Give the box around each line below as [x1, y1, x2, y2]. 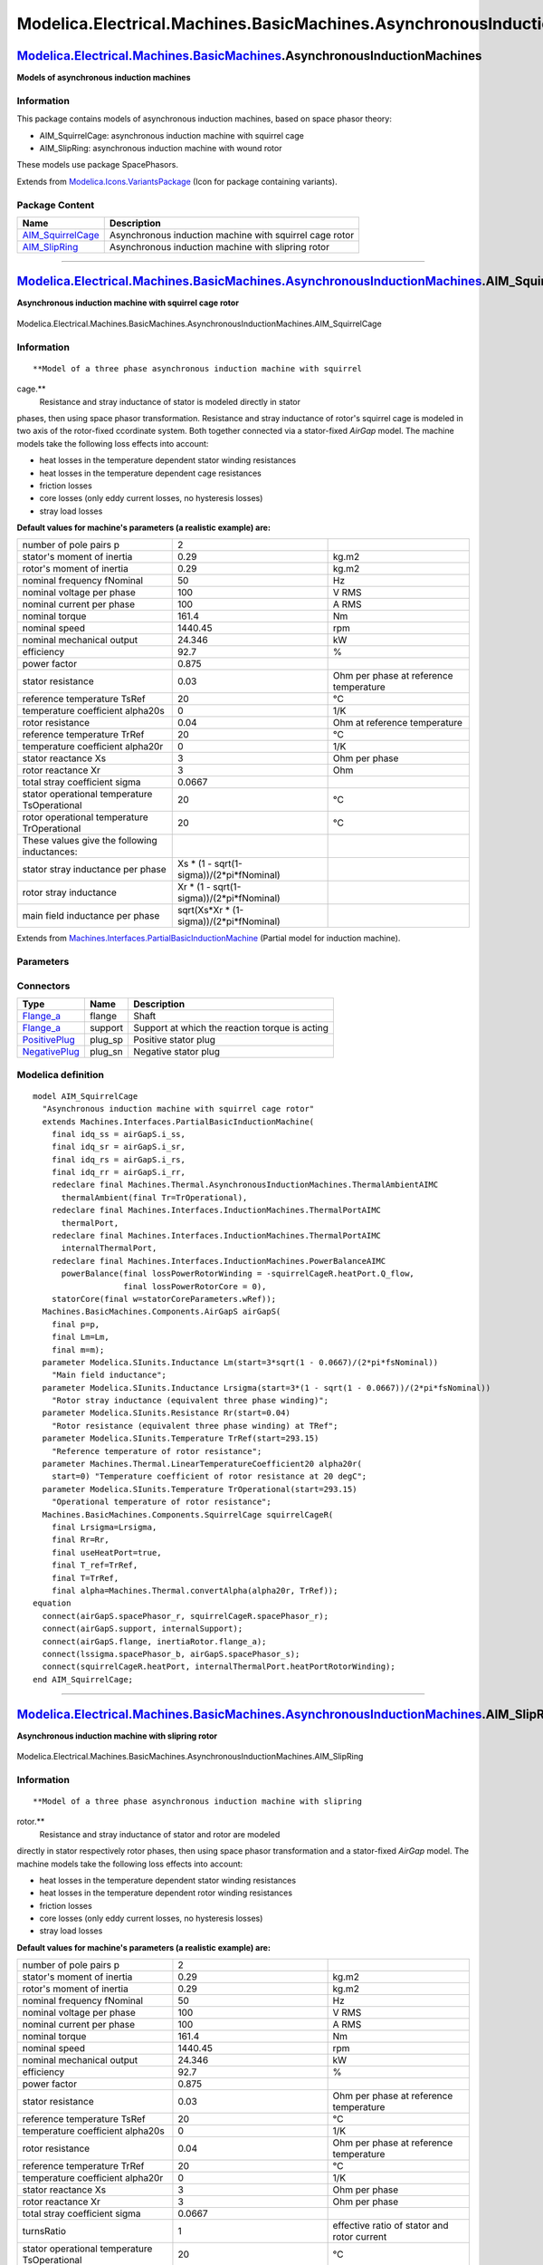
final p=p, [51, 1319, 100, 1329]
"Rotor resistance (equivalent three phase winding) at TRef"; [51, 1421, 338, 1431]
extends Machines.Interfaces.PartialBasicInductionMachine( [42, 1116, 315, 1127]
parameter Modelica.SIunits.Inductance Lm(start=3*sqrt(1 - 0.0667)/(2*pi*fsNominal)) [42, 1357, 439, 1367]
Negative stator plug [132, 1046, 221, 1058]
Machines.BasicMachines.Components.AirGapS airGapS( [42, 1306, 281, 1317]
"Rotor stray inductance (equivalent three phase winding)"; [51, 1395, 329, 1406]
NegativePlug [22, 1046, 81, 1058]
